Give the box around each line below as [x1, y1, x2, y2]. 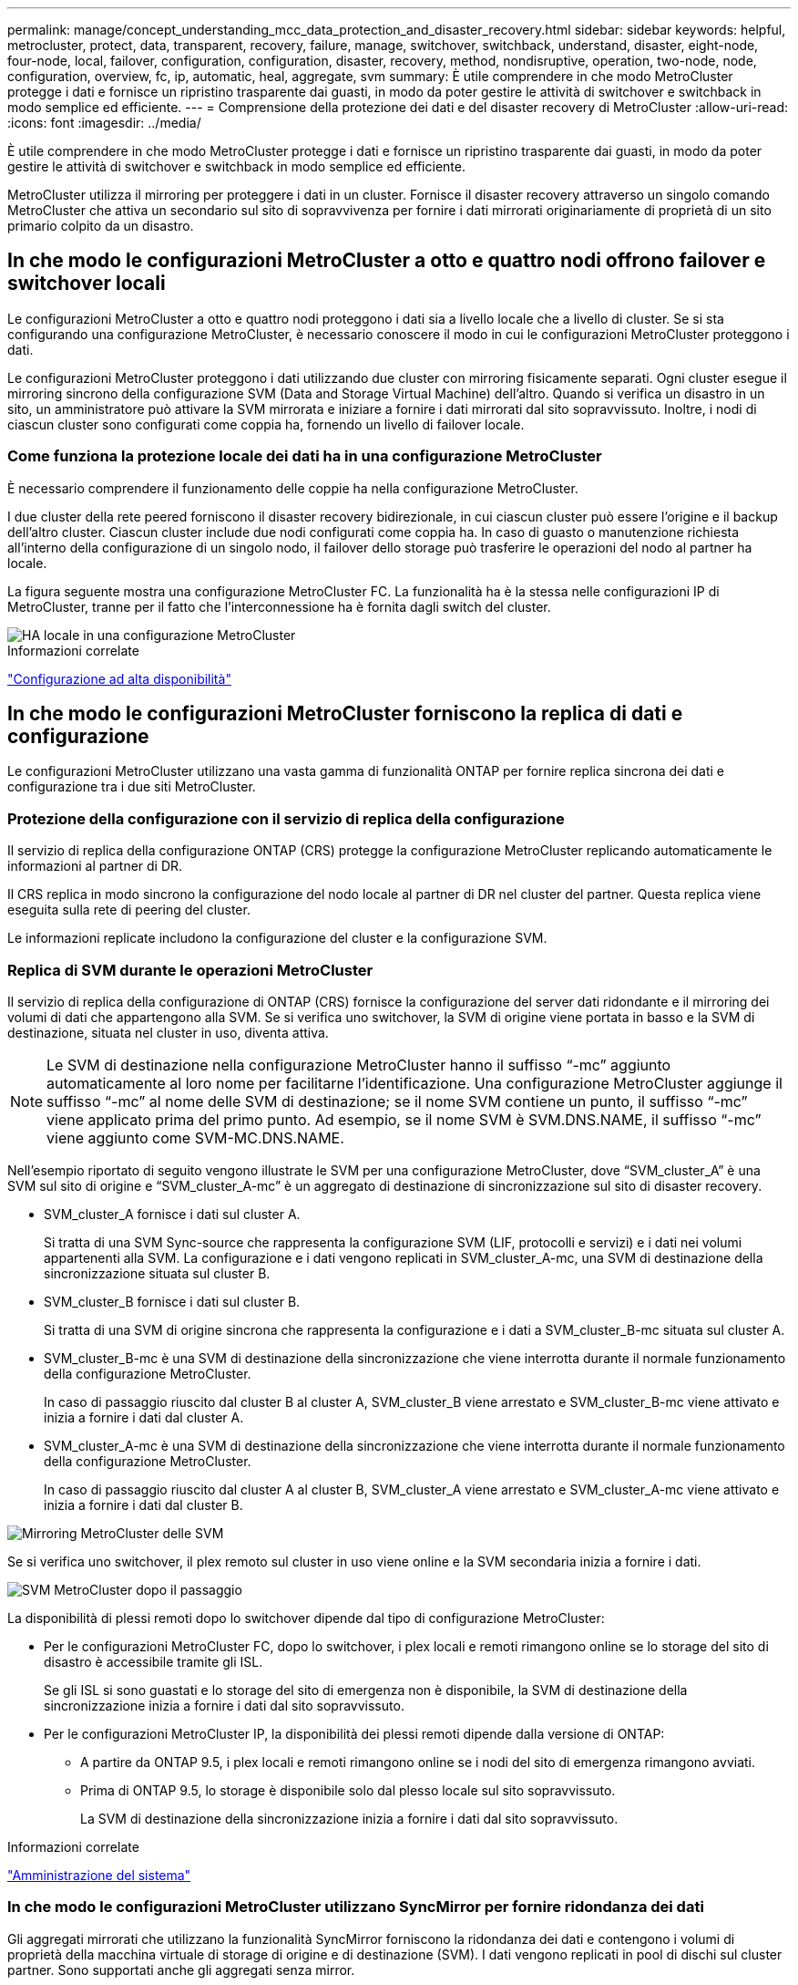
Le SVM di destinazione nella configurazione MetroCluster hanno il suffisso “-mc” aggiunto [46, 1055, 671, 1074]
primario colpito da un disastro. [7, 218, 194, 233]
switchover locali [7, 272, 166, 295]
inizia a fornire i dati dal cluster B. [44, 1496, 243, 1513]
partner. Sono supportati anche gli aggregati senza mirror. [7, 1961, 355, 1978]
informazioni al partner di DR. [7, 858, 183, 874]
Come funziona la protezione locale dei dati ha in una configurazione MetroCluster [7, 447, 602, 466]
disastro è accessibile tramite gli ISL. [44, 1653, 263, 1670]
